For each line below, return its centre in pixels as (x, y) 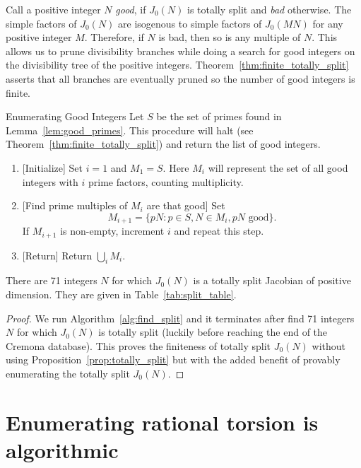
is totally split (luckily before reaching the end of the (213, 332)
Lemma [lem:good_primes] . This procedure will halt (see (130, 130)
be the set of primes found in (219, 116)
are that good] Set (186, 205)
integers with (50, 181)
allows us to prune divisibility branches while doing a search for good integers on (180, 51)
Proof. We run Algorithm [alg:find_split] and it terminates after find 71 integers (180, 318)
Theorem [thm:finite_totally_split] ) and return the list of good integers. (163, 144)
